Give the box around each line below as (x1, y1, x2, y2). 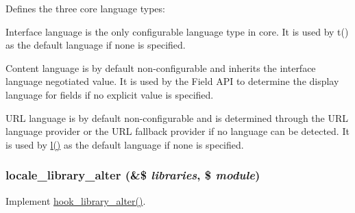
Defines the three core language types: (5, 1, 165, 15)
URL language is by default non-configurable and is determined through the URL (5, 110, 349, 125)
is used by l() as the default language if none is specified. (5, 137, 244, 151)
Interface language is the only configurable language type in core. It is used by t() (5, 24, 349, 38)
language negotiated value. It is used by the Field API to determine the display (5, 74, 339, 88)
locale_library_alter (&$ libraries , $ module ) (5, 166, 260, 184)
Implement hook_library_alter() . (5, 193, 146, 208)
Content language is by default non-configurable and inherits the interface (5, 60, 316, 75)
